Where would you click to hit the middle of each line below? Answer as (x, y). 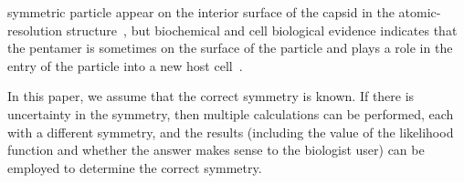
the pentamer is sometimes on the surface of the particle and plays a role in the (230, 48)
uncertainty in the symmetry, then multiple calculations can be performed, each (231, 113)
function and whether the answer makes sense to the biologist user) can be (216, 150)
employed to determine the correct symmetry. (135, 167)
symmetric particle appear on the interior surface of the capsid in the (201, 12)
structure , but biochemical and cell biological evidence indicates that (262, 30)
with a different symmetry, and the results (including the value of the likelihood (231, 132)
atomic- (420, 12)
